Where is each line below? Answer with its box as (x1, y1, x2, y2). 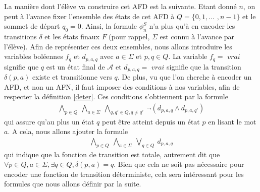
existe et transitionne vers (32, 72, 112, 82)
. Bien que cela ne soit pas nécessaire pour (114, 159, 244, 169)
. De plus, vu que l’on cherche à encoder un (117, 72, 252, 82)
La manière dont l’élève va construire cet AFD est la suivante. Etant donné (4, 1, 237, 11)
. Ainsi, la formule (81, 21, 137, 31)
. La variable (168, 51, 207, 61)
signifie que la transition (167, 61, 241, 72)
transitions (4, 31, 37, 41)
